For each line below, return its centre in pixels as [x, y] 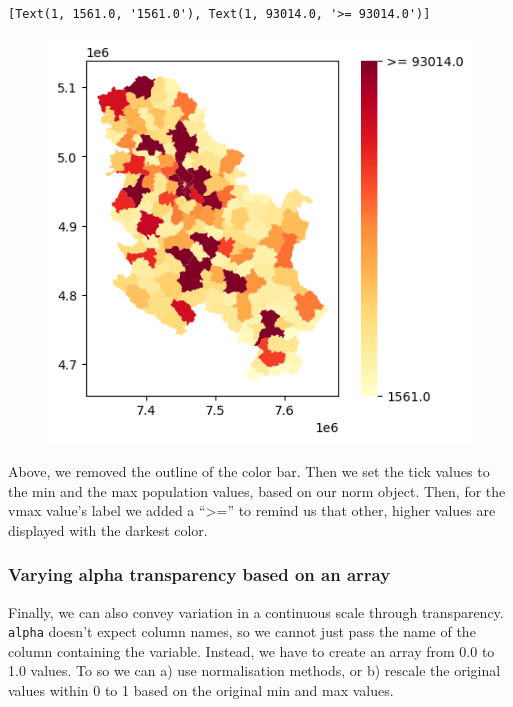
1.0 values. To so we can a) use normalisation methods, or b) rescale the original [254, 670]
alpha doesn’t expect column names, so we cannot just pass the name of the [242, 631]
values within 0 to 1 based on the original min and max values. [201, 690]
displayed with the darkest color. [108, 529]
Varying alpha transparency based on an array [199, 574]
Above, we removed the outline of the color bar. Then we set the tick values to [249, 470]
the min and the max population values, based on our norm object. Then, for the [257, 490]
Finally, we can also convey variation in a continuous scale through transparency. [256, 611]
